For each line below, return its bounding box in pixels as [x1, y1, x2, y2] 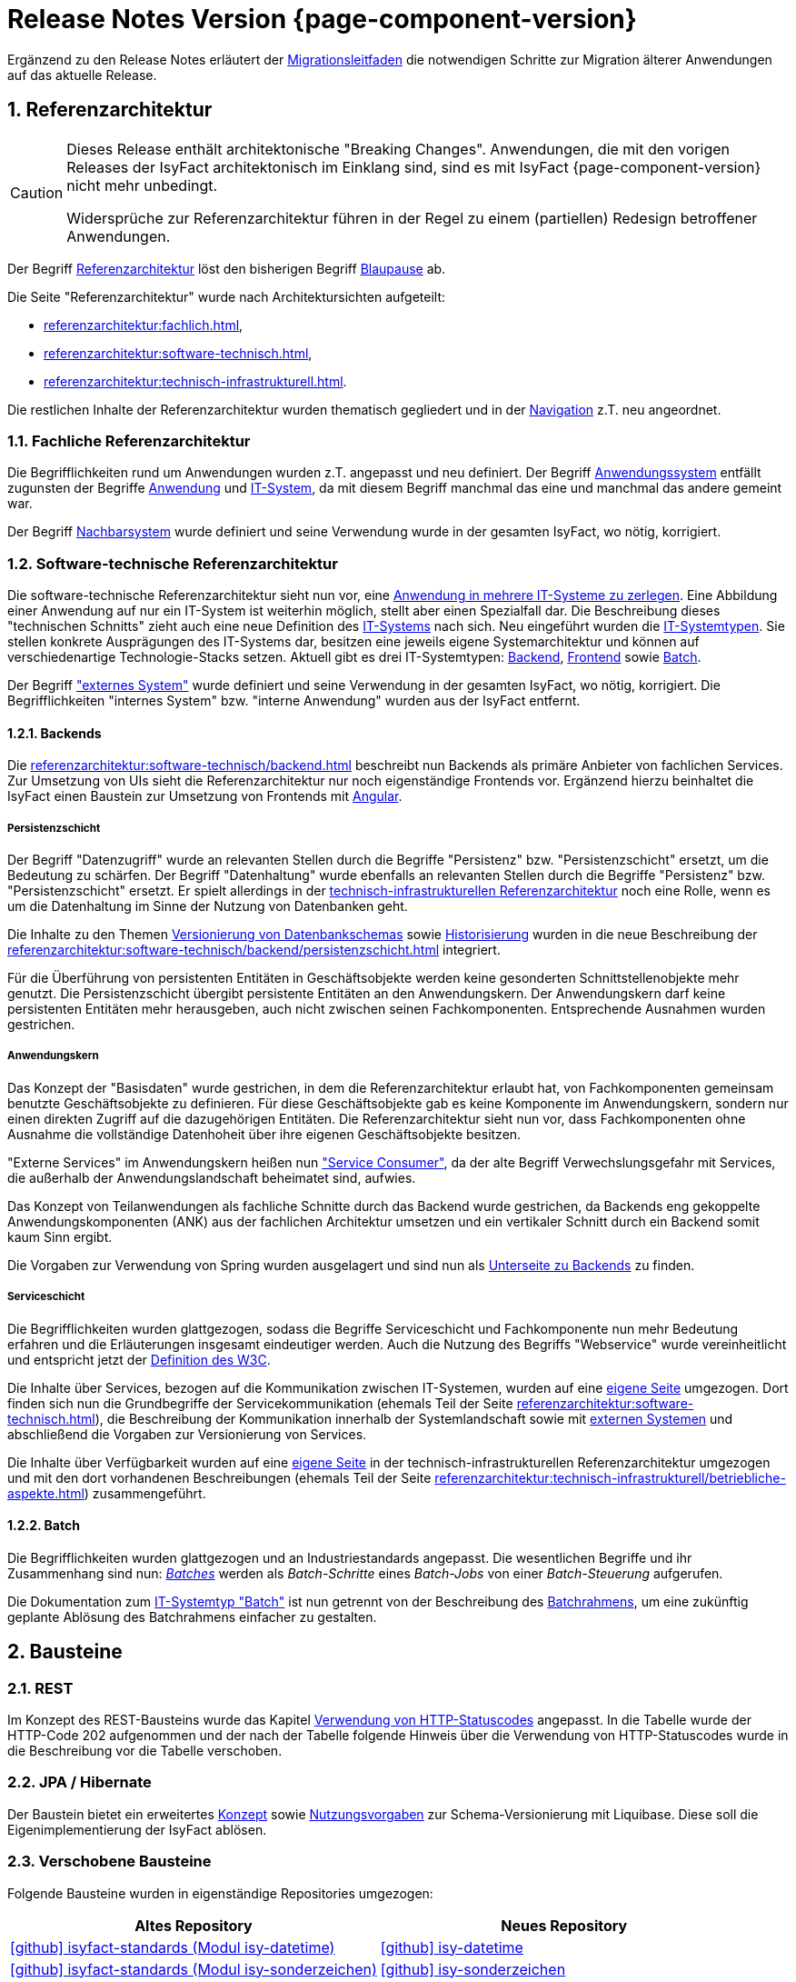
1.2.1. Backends [7, 725, 102, 741]
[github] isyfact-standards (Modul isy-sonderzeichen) [10, 1959, 377, 1978]
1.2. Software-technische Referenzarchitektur [7, 554, 338, 573]
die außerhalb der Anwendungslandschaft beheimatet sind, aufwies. [7, 1169, 416, 1186]
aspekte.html [7, 1485, 85, 1501]
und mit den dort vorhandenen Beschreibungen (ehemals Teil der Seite [7, 1469, 432, 1486]
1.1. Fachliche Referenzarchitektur [7, 431, 251, 450]
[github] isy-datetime [380, 1937, 523, 1957]
